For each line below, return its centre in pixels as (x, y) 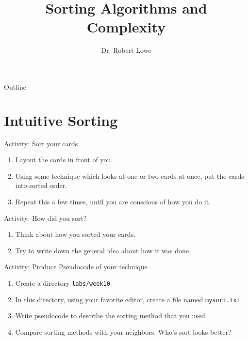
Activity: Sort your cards (41, 143)
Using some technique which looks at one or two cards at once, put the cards (130, 176)
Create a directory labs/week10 (63, 283)
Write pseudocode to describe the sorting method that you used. (111, 316)
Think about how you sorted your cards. (75, 234)
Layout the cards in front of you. (64, 160)
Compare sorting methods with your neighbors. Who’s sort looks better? (123, 332)
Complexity (126, 27)
